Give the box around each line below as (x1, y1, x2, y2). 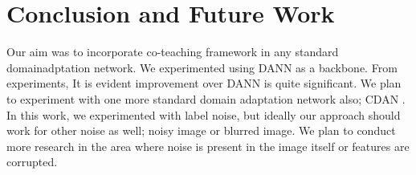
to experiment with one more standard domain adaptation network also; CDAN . (6, 90, 406, 107)
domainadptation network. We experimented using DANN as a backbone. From (6, 59, 398, 75)
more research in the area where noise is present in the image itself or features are (6, 137, 410, 154)
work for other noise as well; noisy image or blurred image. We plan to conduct (6, 122, 396, 139)
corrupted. (6, 153, 58, 170)
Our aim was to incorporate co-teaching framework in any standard (6, 43, 339, 60)
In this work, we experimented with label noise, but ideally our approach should (6, 106, 401, 123)
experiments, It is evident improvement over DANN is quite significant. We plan (6, 75, 402, 92)
